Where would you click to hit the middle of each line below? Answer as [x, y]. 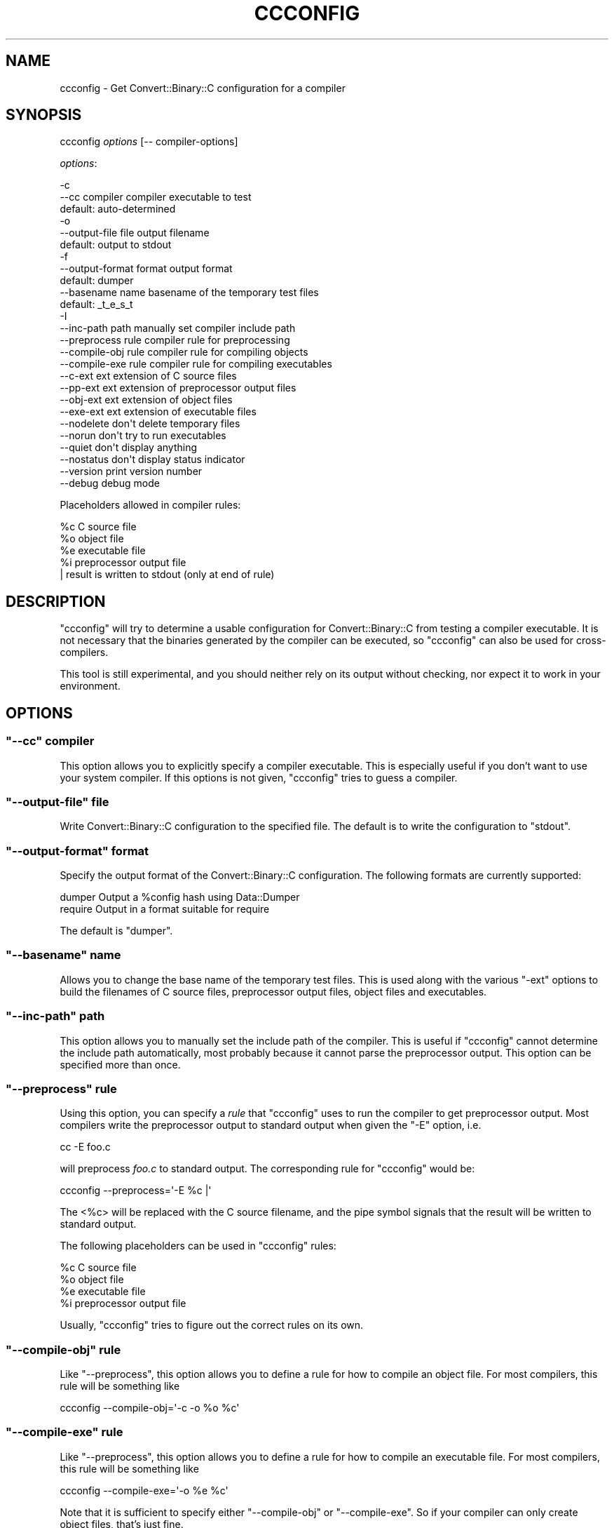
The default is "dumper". [116, 931]
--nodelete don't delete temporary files [150, 424]
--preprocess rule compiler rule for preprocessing [175, 340]
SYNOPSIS [44, 115]
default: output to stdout [116, 245]
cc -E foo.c [85, 1147]
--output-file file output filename [135, 233]
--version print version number [131, 471]
